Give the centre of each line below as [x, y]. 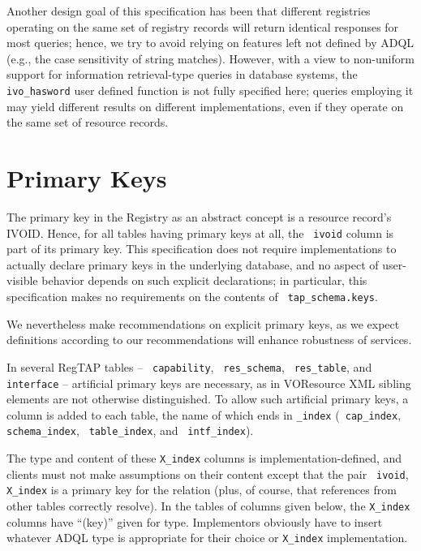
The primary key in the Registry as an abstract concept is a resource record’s [199, 217]
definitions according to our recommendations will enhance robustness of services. [209, 340]
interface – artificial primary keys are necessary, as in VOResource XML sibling [209, 383]
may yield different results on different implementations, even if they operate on [205, 106]
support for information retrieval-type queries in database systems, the [182, 74]
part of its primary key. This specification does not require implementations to [202, 249]
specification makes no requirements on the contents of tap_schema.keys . [192, 297]
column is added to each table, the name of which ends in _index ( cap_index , [204, 414]
